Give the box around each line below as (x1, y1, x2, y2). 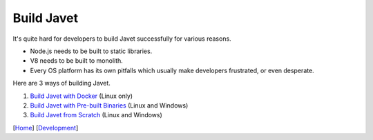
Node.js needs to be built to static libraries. (30, 47, 153, 55)
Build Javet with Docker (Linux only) (30, 92, 133, 100)
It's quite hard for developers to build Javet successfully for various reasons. (12, 34, 231, 43)
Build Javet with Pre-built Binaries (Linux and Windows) (30, 101, 189, 110)
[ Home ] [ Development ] (12, 123, 79, 132)
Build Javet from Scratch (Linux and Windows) (30, 111, 162, 119)
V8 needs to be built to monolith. (30, 57, 124, 65)
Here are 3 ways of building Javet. (12, 79, 111, 88)
